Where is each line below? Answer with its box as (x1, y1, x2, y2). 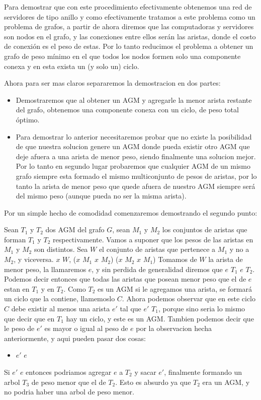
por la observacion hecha (136, 323, 212, 334)
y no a (229, 244, 249, 254)
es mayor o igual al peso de (44, 323, 128, 334)
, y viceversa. (14, 254, 54, 264)
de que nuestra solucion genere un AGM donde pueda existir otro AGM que (16, 141, 250, 152)
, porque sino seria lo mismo (158, 303, 245, 314)
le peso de (4, 323, 35, 334)
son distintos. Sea (34, 244, 88, 254)
